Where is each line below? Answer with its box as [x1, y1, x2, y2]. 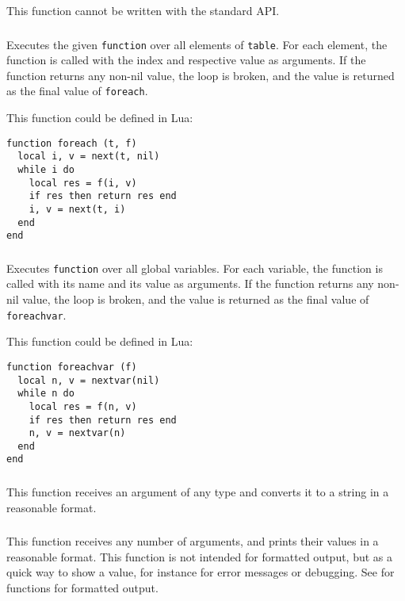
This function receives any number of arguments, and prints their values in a [6, 533, 379, 549]
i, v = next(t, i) [29, 203, 126, 215]
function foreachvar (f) [6, 361, 137, 373]
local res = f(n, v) [29, 400, 137, 412]
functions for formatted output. [6, 579, 159, 595]
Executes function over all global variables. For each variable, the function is [6, 259, 383, 276]
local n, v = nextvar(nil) [17, 374, 160, 386]
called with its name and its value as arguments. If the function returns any [6, 275, 374, 292]
